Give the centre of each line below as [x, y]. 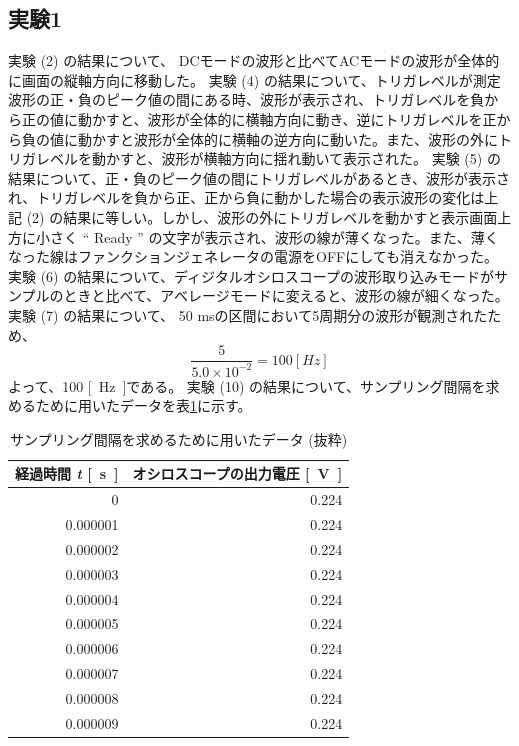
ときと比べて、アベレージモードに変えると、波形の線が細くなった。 [286, 295]
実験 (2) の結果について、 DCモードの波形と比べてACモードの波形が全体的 [254, 60]
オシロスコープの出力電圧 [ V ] [237, 473]
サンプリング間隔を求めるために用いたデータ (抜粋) [179, 438]
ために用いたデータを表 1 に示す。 [143, 405]
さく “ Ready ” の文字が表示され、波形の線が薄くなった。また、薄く [274, 236]
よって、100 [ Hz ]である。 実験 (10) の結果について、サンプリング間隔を [247, 385]
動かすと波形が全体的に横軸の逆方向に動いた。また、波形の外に [287, 138]
